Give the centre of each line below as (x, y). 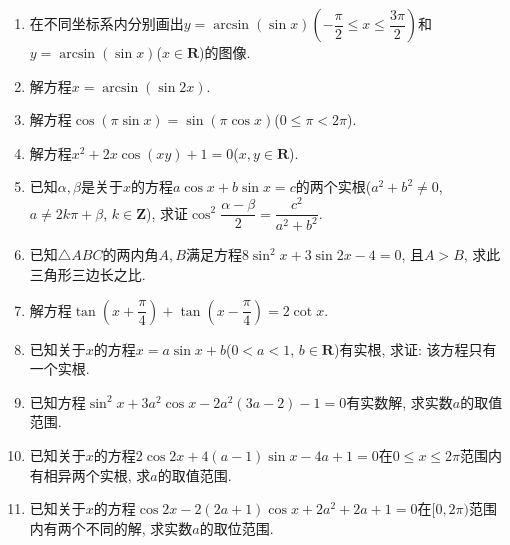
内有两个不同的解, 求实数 (111, 527)
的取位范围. (236, 527)
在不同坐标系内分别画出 (106, 23)
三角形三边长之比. (87, 274)
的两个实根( (333, 186)
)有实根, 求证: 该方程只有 (415, 348)
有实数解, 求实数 (399, 401)
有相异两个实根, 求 (90, 474)
